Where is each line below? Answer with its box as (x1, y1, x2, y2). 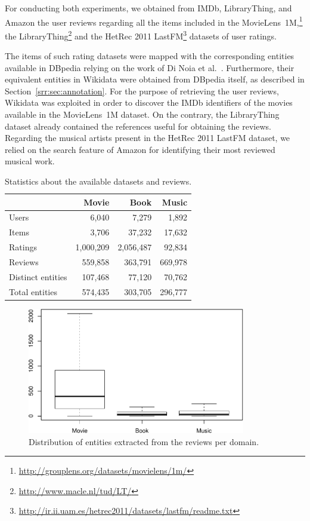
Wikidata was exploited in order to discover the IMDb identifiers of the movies (5, 96, 293, 109)
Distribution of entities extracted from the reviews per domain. (29, 435, 259, 448)
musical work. (5, 155, 55, 167)
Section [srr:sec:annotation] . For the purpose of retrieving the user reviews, (5, 84, 279, 97)
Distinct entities (9, 270, 67, 283)
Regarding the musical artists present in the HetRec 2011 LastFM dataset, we (5, 131, 290, 144)
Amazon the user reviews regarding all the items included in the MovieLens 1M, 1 (5, 14, 303, 28)
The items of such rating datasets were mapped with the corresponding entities (5, 50, 294, 62)
